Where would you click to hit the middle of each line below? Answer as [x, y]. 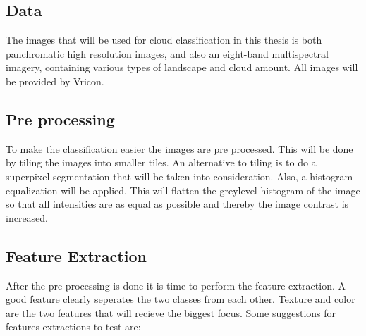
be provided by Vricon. [55, 81]
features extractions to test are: [73, 326]
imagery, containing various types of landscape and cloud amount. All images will [182, 67]
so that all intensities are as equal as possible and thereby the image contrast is [177, 204]
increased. [27, 217]
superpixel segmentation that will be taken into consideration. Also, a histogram [179, 176]
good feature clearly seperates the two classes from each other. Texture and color [181, 299]
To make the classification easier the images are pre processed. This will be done [179, 148]
